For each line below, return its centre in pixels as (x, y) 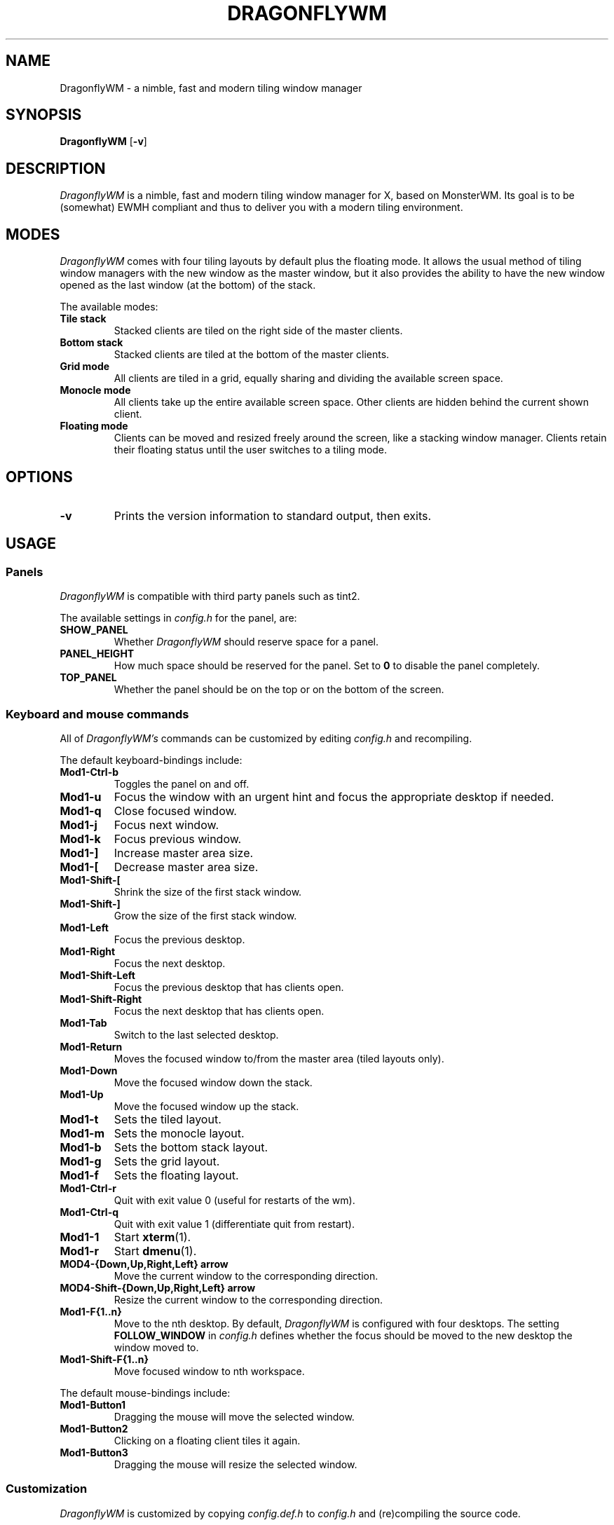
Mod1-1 (80, 1237)
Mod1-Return (91, 1046)
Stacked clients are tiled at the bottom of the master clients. (252, 355)
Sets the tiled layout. (168, 1119)
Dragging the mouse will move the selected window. (234, 1416)
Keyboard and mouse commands (97, 714)
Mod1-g (81, 1161)
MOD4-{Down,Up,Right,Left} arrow (144, 1264)
